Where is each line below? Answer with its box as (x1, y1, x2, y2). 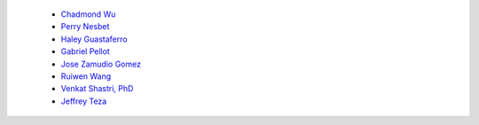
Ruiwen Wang (60, 71, 112, 82)
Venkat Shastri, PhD (60, 83, 134, 94)
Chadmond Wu (60, 9, 116, 20)
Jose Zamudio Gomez (60, 59, 142, 69)
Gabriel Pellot (60, 46, 110, 57)
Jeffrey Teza (60, 96, 107, 106)
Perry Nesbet (60, 21, 110, 32)
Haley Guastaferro (60, 34, 128, 44)
